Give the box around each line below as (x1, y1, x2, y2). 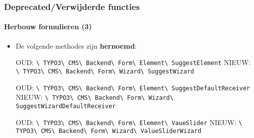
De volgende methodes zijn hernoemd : (15, 40, 137, 51)
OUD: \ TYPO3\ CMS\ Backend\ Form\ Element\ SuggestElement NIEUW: (15, 57, 251, 68)
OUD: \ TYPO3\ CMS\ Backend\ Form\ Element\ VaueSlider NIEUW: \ (15, 117, 243, 127)
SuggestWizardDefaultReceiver (15, 102, 116, 110)
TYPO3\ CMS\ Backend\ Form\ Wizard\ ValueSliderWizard (15, 128, 202, 135)
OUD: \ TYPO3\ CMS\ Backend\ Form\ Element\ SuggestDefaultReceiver (15, 82, 250, 92)
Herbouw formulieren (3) (4, 21, 92, 32)
